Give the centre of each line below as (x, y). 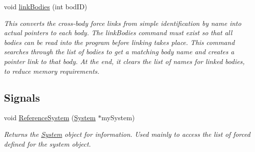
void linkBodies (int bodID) (46, 6)
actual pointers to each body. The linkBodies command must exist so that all (118, 33)
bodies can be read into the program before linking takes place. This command (119, 42)
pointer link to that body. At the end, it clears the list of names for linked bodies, (124, 61)
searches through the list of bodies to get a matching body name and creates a (119, 52)
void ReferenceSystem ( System (50, 118)
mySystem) (118, 118)
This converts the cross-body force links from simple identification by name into (123, 23)
